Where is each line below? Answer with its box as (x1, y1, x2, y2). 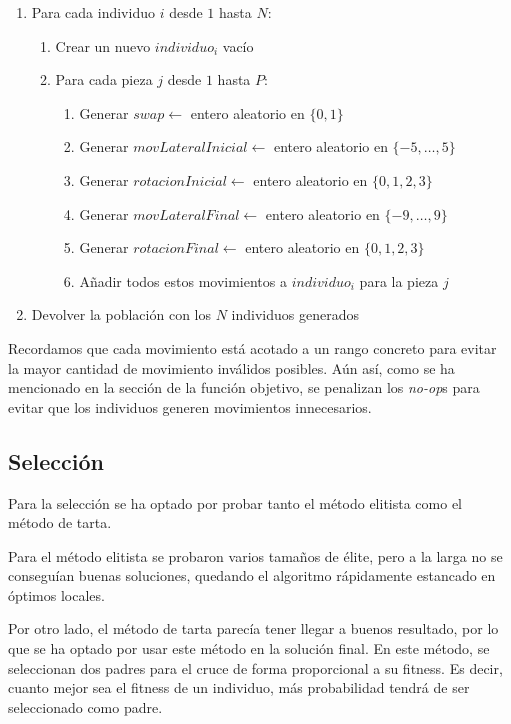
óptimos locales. (8, 584, 105, 605)
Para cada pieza (55, 69, 153, 90)
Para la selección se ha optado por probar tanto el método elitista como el (8, 492, 462, 513)
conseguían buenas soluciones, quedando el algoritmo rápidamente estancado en (8, 565, 496, 586)
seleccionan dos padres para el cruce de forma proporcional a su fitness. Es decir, (8, 657, 503, 678)
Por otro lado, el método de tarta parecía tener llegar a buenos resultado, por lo (8, 618, 499, 639)
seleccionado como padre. (8, 696, 163, 717)
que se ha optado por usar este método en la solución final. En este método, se (8, 638, 490, 659)
